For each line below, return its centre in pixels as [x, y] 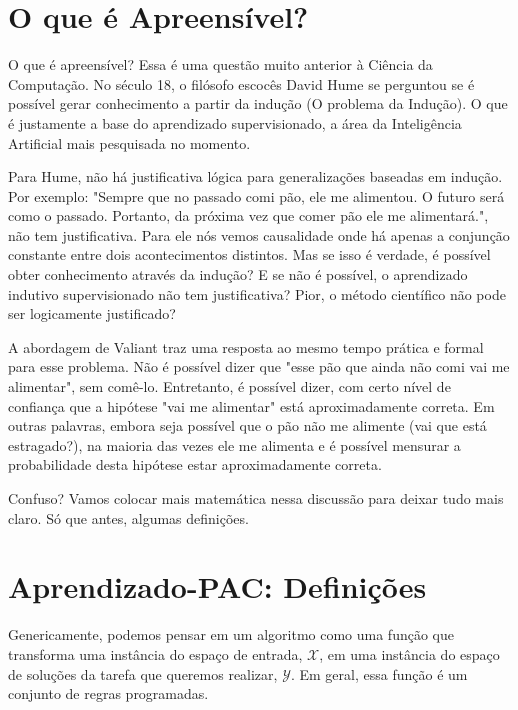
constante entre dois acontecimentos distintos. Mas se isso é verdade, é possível [249, 254]
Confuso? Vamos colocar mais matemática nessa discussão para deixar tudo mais [256, 498]
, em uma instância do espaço [409, 653]
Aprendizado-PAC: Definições [217, 586]
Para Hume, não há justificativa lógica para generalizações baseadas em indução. [255, 176]
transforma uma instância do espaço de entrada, [155, 653]
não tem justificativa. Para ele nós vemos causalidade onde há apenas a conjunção [259, 234]
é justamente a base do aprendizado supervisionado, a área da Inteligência [235, 122]
